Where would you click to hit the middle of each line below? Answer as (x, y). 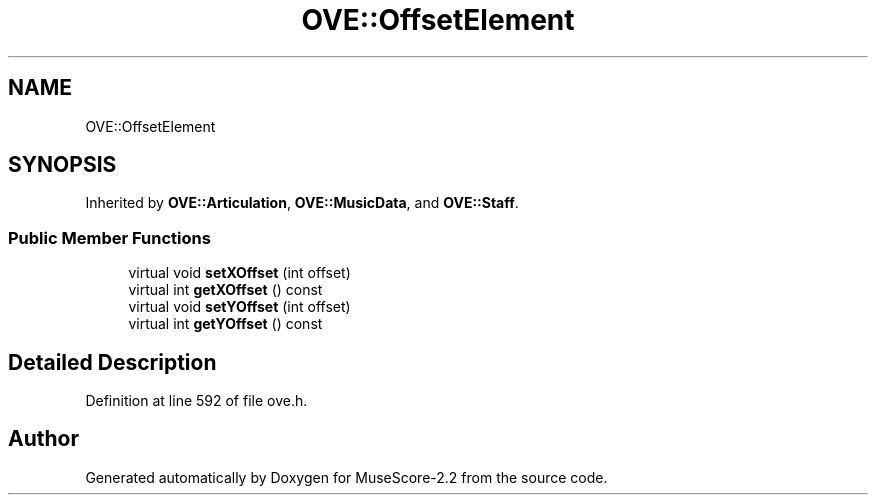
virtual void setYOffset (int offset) (239, 307)
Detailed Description (112, 362)
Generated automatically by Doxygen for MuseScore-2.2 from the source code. (346, 477)
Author (43, 439)
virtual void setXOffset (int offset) (239, 273)
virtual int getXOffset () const (225, 290)
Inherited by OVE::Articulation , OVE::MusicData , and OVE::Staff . (302, 203)
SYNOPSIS (62, 165)
